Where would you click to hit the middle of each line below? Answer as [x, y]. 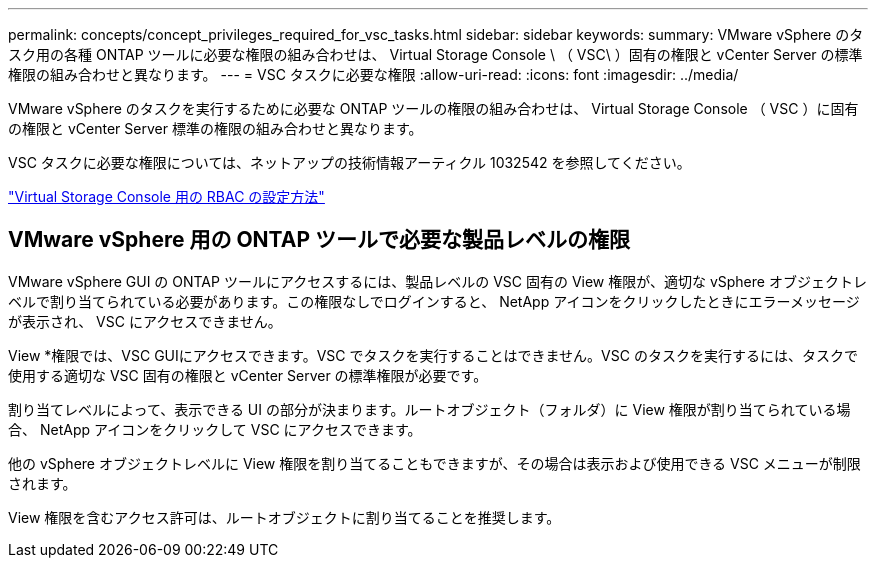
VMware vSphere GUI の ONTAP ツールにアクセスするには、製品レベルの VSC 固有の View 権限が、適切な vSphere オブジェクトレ [437, 281]
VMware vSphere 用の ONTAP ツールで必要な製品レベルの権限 [319, 240]
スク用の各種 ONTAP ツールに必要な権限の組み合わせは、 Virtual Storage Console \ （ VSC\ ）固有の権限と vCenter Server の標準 [435, 54]
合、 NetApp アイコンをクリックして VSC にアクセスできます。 [215, 429]
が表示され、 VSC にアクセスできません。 [145, 321]
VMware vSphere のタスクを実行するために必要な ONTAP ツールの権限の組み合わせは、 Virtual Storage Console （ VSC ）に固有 [433, 108]
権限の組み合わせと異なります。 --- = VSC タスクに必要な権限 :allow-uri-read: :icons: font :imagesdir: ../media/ [373, 74]
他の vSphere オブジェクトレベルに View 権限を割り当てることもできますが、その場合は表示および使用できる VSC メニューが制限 [434, 463]
